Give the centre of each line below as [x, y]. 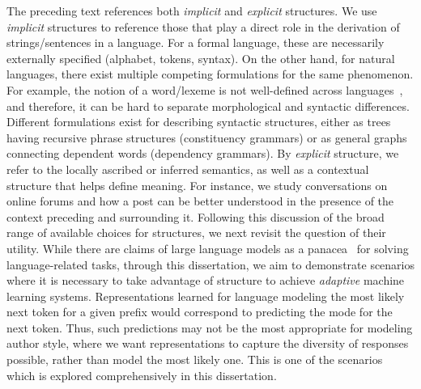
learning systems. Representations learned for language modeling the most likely [206, 296]
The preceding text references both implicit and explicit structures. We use [192, 11]
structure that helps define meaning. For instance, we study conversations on [197, 185]
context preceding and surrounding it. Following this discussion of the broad [196, 216]
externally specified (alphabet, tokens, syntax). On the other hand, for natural [201, 58]
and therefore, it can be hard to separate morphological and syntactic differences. [208, 106]
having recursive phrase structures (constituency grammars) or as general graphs [207, 137]
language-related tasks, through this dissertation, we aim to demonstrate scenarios [211, 264]
